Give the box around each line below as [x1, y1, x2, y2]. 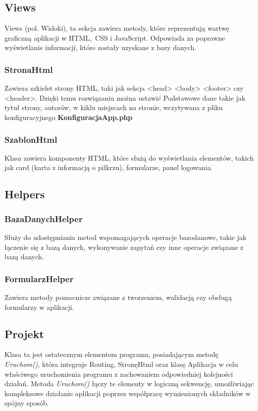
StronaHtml [4, 63, 53, 75]
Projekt [4, 326, 44, 341]
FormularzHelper [4, 272, 74, 285]
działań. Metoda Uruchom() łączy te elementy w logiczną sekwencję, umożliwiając [4, 378, 254, 389]
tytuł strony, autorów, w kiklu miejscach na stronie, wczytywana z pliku [4, 102, 223, 113]
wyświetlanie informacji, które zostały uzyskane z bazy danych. [4, 42, 197, 53]
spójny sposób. [4, 398, 49, 408]
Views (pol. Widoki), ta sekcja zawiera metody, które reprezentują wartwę [4, 23, 229, 33]
